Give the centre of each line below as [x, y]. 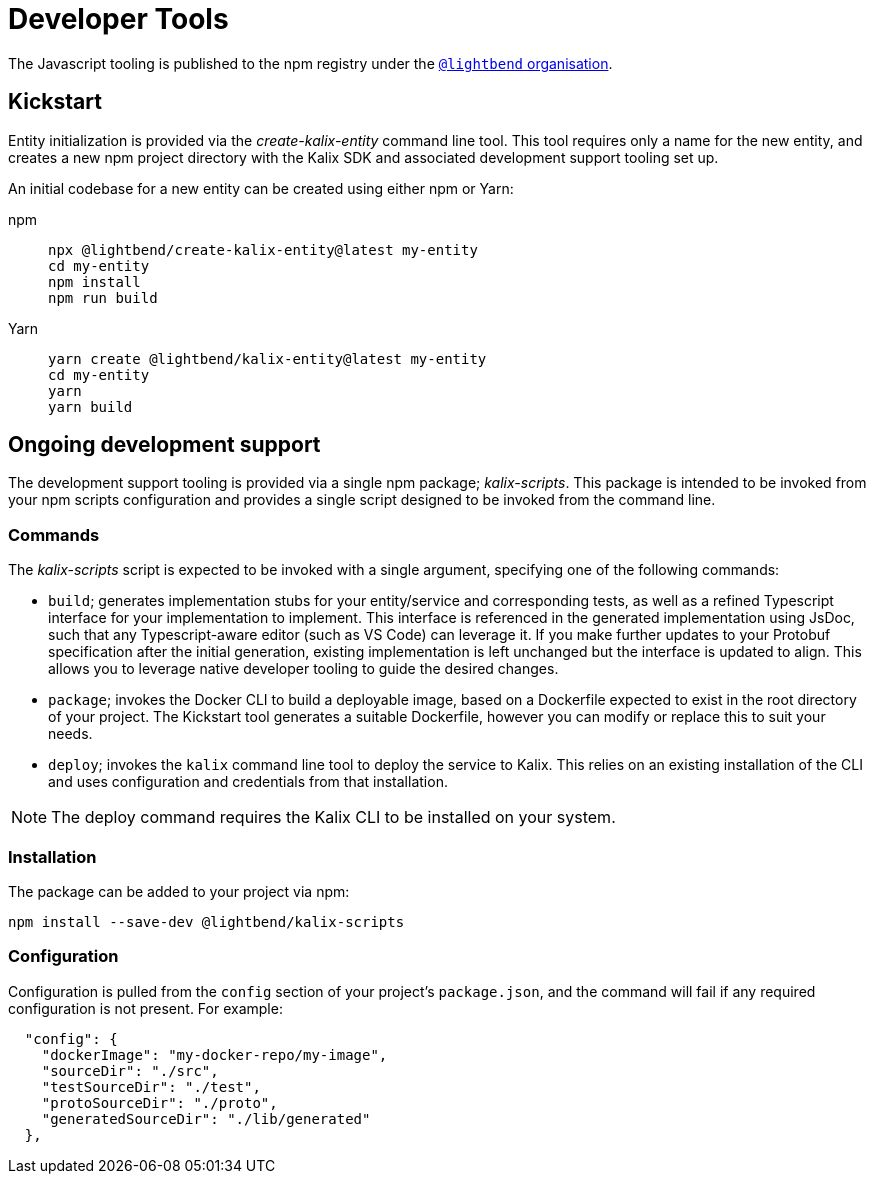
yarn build [90, 406]
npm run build [103, 297]
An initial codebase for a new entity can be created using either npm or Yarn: [261, 188]
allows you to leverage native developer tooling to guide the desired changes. [303, 669]
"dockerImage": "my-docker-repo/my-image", [214, 1054]
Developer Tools [118, 19]
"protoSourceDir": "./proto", [159, 1102]
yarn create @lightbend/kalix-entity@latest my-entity [267, 358]
